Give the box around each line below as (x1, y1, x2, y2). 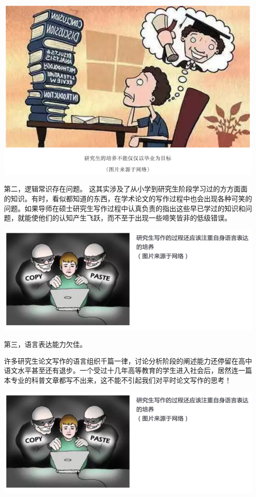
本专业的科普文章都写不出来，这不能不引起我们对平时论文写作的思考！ (4, 375, 231, 385)
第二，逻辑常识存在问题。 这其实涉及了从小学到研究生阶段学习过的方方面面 (4, 184, 248, 194)
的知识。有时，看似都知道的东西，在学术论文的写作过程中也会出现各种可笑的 (4, 193, 252, 203)
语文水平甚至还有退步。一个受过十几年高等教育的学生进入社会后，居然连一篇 (4, 365, 252, 375)
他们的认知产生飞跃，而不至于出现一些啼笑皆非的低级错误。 (38, 213, 231, 223)
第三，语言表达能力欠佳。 (4, 339, 87, 349)
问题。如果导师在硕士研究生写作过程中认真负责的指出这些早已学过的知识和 (4, 203, 245, 213)
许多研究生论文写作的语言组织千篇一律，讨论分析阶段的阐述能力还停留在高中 (4, 355, 252, 366)
